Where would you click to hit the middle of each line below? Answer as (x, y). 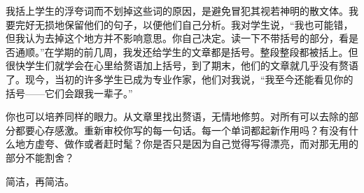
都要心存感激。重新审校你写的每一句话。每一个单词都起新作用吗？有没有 (182, 130)
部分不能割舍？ (40, 157)
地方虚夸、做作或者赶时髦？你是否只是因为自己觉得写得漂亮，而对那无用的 (187, 144)
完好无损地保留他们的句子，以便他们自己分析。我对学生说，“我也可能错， (184, 24)
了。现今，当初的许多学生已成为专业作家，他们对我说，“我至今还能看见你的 (180, 79)
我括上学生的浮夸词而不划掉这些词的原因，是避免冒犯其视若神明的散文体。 (177, 10)
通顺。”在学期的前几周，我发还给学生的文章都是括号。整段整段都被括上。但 (187, 51)
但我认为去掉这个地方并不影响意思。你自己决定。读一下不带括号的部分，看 (177, 38)
